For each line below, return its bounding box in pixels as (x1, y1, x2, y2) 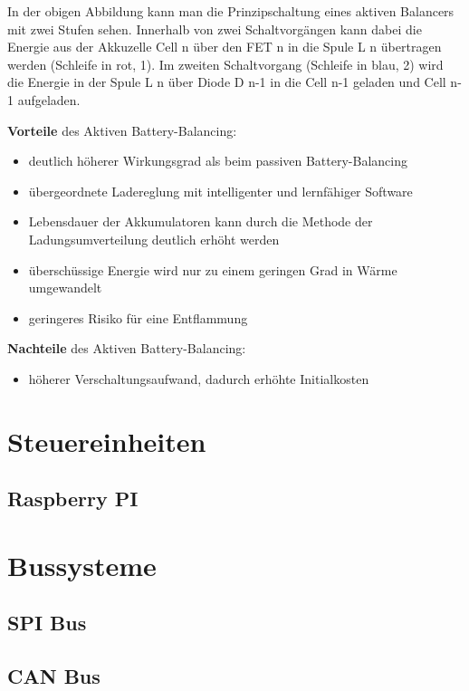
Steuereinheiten (7, 422, 206, 459)
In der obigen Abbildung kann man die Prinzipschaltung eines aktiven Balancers (7, 2, 455, 20)
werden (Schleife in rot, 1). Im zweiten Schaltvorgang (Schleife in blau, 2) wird (7, 54, 444, 73)
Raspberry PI (7, 485, 139, 513)
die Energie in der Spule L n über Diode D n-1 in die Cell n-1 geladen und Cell (7, 72, 446, 91)
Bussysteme (7, 546, 157, 583)
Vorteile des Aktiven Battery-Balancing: (7, 120, 237, 139)
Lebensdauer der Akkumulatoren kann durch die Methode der (28, 212, 373, 231)
